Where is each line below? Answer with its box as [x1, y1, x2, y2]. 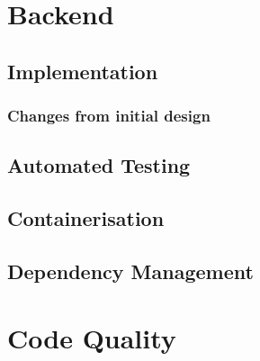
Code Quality [7, 319, 176, 356]
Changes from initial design [7, 104, 211, 127]
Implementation [7, 57, 158, 85]
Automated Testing [7, 151, 191, 179]
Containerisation [7, 204, 165, 232]
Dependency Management [7, 257, 254, 284]
